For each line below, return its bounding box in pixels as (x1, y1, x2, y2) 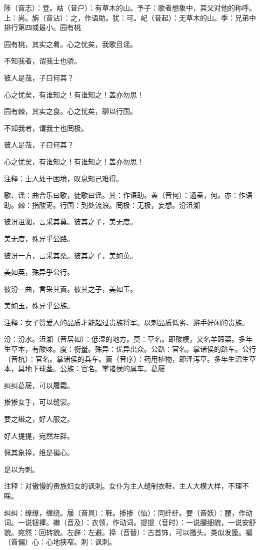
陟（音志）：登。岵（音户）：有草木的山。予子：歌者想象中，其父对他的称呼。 (4, 2, 256, 12)
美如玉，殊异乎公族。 (4, 300, 74, 311)
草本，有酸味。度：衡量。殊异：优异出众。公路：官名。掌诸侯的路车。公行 (10, 344, 256, 354)
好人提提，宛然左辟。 (4, 430, 74, 441)
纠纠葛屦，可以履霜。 (4, 380, 74, 390)
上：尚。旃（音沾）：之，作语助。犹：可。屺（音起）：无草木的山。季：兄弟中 (4, 12, 256, 22)
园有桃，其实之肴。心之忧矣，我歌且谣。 (4, 38, 137, 49)
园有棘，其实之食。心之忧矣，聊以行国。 (4, 106, 137, 116)
